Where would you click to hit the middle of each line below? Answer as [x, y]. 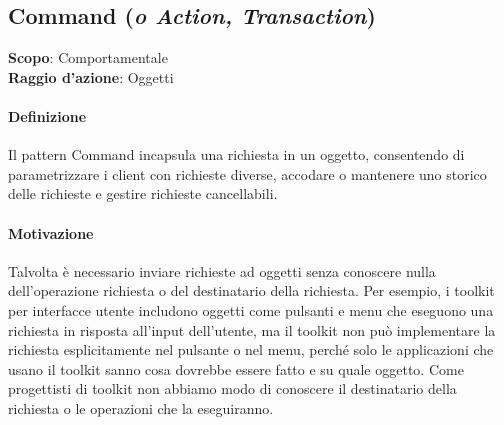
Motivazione [51, 232]
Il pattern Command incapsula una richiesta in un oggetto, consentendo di [236, 154]
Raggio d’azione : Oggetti [91, 76]
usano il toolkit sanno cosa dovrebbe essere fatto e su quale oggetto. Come [236, 368]
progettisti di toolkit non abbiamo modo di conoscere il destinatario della [232, 388]
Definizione [47, 115]
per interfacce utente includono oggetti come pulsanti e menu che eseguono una [251, 309]
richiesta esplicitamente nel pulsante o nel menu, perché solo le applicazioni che [251, 349]
